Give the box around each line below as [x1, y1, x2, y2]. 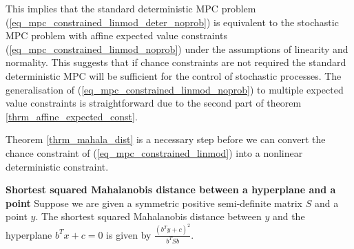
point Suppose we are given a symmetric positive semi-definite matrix [6, 195, 302, 210]
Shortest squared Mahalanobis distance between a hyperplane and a [6, 182, 336, 197]
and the [272, 209, 305, 224]
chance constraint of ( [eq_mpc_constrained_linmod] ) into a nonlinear [6, 145, 303, 160]
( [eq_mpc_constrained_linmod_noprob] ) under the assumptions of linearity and [6, 41, 348, 56]
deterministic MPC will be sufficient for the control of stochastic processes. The [6, 68, 342, 83]
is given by [106, 227, 152, 241]
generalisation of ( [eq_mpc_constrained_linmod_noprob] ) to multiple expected [6, 82, 344, 96]
